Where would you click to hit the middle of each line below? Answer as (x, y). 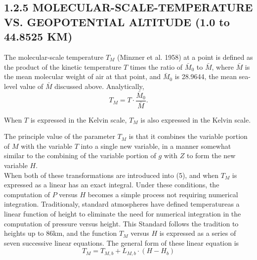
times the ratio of (156, 66)
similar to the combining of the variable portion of (80, 155)
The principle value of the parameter (60, 136)
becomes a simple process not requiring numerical (163, 194)
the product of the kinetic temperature (63, 66)
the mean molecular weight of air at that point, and (83, 76)
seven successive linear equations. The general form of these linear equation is (122, 242)
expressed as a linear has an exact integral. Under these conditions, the (112, 185)
